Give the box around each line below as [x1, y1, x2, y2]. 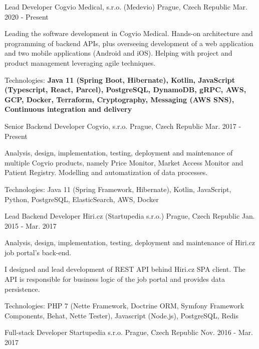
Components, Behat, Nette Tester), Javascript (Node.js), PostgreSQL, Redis [5, 310, 239, 320]
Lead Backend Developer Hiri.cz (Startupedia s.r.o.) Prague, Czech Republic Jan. [5, 211, 255, 221]
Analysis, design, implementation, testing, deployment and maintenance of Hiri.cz [5, 237, 255, 248]
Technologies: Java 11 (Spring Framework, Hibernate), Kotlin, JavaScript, [5, 184, 231, 194]
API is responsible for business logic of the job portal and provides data [5, 274, 225, 284]
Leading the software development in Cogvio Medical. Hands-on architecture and [5, 28, 253, 39]
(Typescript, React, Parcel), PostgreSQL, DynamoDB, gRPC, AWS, [5, 84, 246, 95]
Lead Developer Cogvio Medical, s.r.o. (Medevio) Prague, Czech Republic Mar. [5, 2, 247, 12]
